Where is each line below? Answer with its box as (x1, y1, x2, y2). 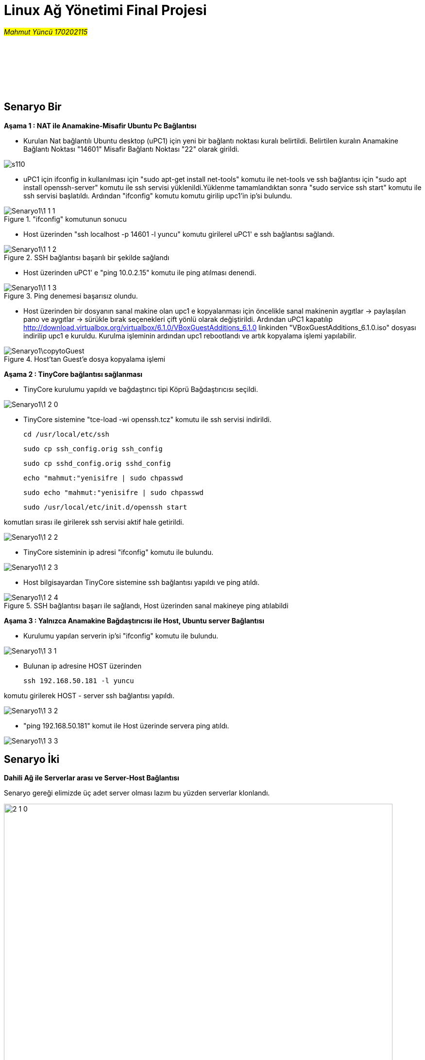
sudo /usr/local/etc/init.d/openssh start (23, 503, 187, 511)
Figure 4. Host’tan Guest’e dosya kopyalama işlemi (4, 354, 166, 363)
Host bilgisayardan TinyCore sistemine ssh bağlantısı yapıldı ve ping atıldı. (23, 578, 260, 586)
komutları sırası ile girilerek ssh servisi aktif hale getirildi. (4, 517, 184, 526)
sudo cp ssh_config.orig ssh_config (23, 444, 163, 453)
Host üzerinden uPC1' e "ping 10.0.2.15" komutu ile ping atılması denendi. (23, 268, 256, 277)
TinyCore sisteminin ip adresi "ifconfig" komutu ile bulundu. (23, 548, 214, 556)
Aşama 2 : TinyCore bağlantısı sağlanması (4, 370, 143, 378)
